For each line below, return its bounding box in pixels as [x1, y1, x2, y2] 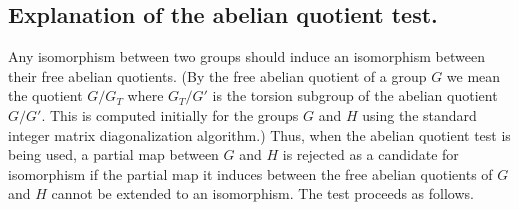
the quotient [8, 85, 83, 106]
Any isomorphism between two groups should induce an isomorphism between [8, 46, 485, 67]
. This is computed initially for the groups [41, 104, 299, 125]
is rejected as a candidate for [282, 144, 459, 165]
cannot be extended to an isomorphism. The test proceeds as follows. [51, 183, 474, 204]
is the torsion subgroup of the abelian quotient [212, 85, 498, 106]
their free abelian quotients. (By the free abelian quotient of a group [8, 65, 427, 86]
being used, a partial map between [8, 144, 219, 165]
